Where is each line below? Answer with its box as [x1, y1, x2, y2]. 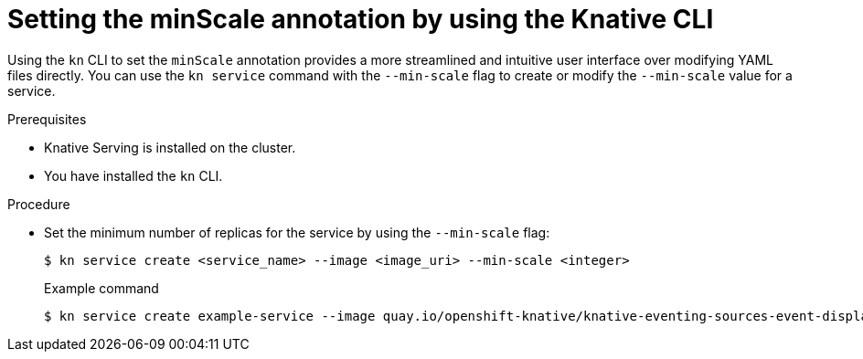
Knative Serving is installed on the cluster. [44, 139, 296, 155]
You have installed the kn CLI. [44, 167, 223, 184]
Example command [44, 280, 159, 296]
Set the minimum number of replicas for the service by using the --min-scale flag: [44, 224, 550, 240]
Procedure [7, 195, 70, 212]
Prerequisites [7, 111, 87, 127]
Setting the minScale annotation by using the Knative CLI [7, 4, 714, 35]
